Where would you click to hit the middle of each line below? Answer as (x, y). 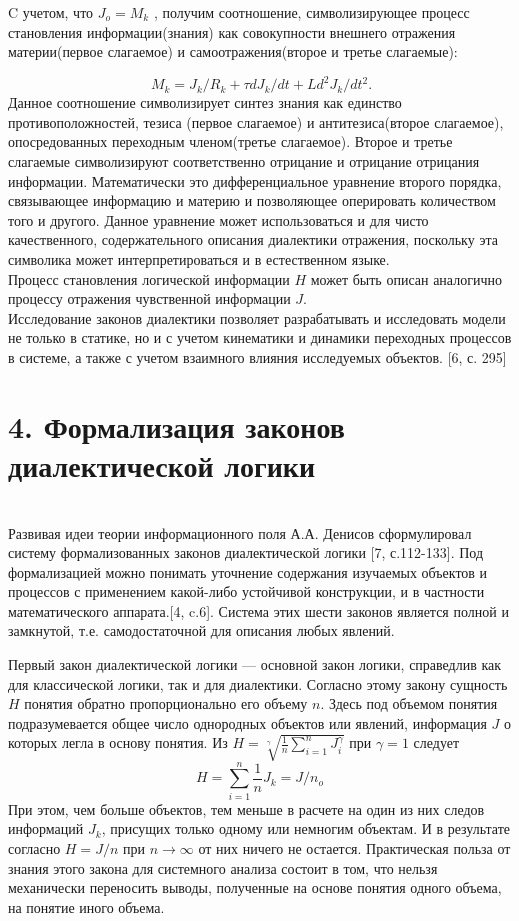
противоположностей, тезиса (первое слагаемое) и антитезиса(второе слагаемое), (256, 121)
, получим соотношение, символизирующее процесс (311, 12)
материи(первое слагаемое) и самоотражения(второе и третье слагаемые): (233, 51)
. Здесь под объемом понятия (409, 703)
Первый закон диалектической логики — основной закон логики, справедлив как (255, 664)
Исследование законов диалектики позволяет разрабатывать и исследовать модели (257, 317)
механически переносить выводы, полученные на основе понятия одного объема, (255, 887)
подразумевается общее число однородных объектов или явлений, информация (247, 722)
